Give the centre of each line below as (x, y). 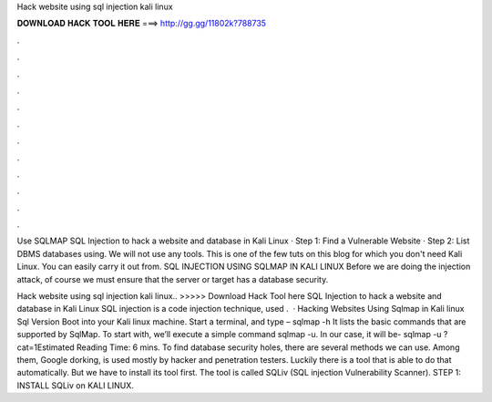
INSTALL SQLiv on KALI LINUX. (75, 385)
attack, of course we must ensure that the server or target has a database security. (173, 279)
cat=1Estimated (46, 347)
